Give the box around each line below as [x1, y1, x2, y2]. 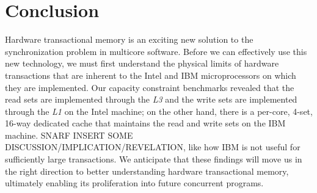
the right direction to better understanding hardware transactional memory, [5, 164, 289, 177]
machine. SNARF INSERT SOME [5, 128, 133, 141]
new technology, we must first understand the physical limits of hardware [5, 57, 279, 70]
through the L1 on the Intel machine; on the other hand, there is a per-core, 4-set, [5, 104, 313, 117]
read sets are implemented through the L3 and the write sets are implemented [5, 93, 297, 106]
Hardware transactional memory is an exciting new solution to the [5, 33, 253, 46]
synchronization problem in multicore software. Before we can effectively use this [5, 45, 307, 57]
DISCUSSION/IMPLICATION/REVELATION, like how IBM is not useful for [5, 140, 301, 153]
